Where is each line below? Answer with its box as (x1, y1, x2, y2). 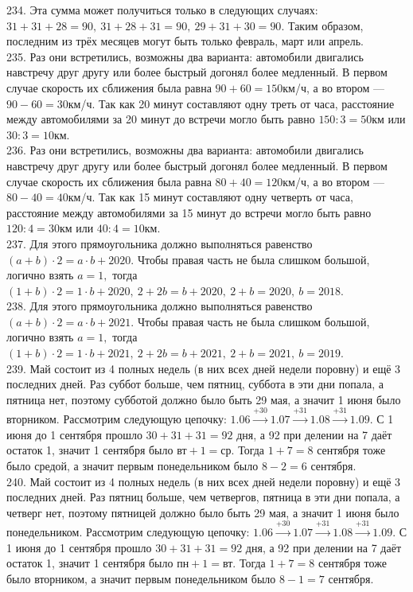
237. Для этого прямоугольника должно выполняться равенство (6, 235, 313, 251)
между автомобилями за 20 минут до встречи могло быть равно (6, 111, 315, 127)
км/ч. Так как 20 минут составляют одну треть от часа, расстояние (68, 95, 395, 111)
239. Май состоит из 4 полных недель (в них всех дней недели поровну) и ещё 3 (6, 360, 401, 376)
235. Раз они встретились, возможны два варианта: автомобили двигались (6, 48, 364, 64)
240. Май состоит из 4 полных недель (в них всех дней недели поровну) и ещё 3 (6, 473, 401, 489)
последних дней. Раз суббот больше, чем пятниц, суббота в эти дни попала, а (6, 376, 384, 392)
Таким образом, (287, 17, 364, 33)
